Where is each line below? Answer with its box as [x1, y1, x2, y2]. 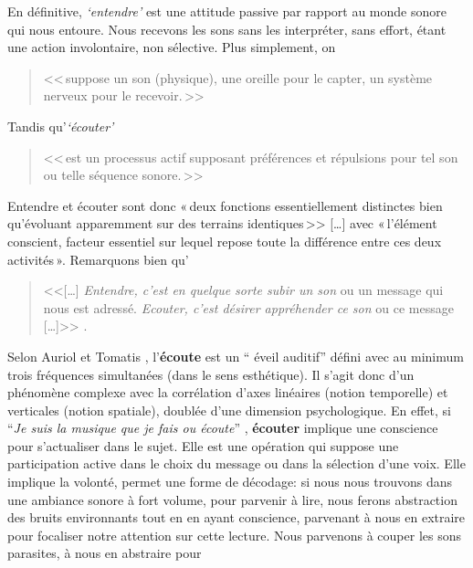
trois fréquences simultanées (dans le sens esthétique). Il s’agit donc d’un [7, 364, 415, 384]
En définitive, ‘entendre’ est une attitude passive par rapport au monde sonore [7, 2, 447, 20]
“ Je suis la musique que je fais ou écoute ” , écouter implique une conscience [7, 418, 438, 437]
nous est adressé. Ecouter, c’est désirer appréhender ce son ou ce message [43, 298, 454, 317]
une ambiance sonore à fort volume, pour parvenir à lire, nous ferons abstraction [7, 489, 457, 509]
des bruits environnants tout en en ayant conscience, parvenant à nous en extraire [7, 508, 466, 527]
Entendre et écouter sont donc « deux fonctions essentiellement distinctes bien [7, 195, 443, 215]
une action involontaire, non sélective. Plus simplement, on [7, 37, 336, 57]
